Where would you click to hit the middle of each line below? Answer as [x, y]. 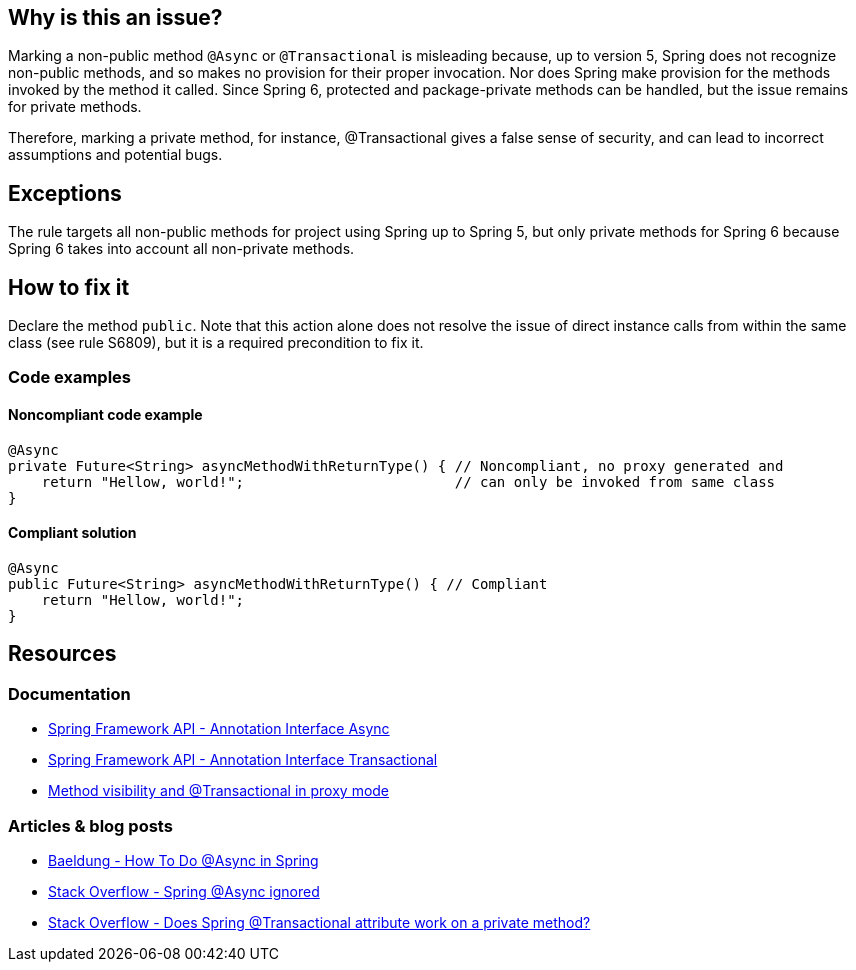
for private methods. [75, 107]
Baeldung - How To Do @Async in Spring [183, 860]
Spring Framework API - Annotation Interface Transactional [243, 760]
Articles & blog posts [90, 825]
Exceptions [65, 193]
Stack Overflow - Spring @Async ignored [184, 891]
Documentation [69, 693]
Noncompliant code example [105, 415]
